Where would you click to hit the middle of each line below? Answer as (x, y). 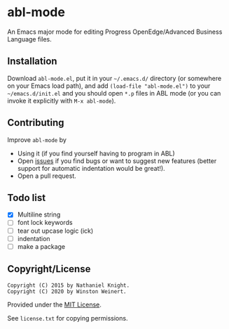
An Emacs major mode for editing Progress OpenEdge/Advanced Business (115, 32)
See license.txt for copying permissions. (68, 318)
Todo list (27, 198)
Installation (32, 62)
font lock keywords (45, 223)
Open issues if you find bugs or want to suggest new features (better (117, 161)
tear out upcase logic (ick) (55, 231)
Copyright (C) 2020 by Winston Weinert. (67, 291)
